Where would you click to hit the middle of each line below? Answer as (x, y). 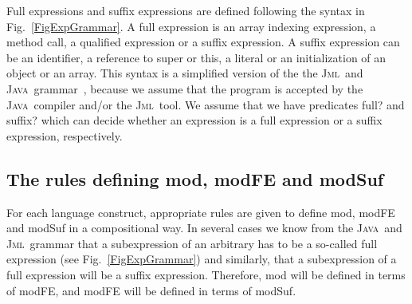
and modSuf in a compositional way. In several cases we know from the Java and (204, 228)
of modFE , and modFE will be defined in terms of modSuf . (151, 290)
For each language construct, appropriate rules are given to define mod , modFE (201, 212)
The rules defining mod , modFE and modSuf (195, 178)
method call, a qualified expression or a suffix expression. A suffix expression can (203, 42)
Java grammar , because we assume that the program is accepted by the (185, 88)
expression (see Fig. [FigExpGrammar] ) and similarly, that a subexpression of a (202, 259)
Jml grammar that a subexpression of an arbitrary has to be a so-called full (192, 243)
